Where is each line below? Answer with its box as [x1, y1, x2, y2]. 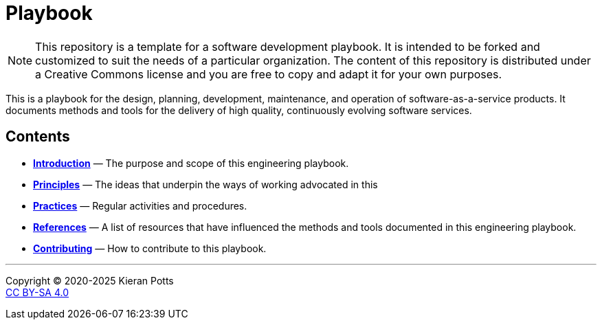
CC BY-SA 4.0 [5, 286, 69, 298]
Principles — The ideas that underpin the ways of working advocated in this [33, 178, 378, 190]
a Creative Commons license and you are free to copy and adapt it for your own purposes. [35, 67, 502, 81]
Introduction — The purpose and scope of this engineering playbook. [33, 157, 349, 169]
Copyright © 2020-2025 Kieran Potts [5, 274, 174, 287]
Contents [5, 128, 70, 146]
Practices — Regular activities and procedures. [33, 199, 247, 212]
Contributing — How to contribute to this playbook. [33, 242, 267, 254]
